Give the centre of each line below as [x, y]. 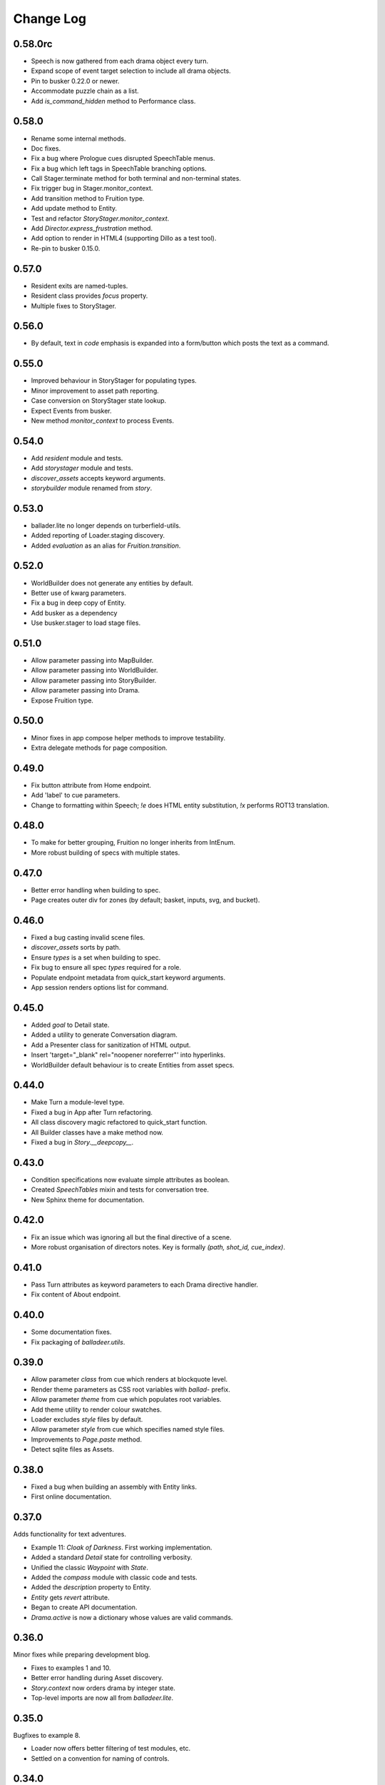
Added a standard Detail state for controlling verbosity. [112, 1557]
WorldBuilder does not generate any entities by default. [112, 583]
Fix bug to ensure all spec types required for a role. [106, 967]
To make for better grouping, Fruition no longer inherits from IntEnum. [133, 843]
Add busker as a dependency [74, 613]
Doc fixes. [46, 148]
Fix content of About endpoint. [76, 1294]
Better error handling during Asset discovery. [97, 1678]
